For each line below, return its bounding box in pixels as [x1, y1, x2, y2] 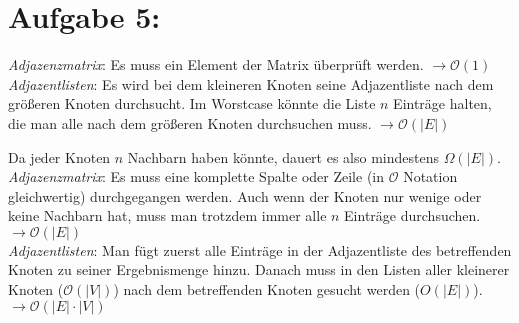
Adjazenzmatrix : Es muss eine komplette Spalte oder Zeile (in [8, 166, 385, 187]
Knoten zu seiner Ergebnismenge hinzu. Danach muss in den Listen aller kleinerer [8, 259, 510, 280]
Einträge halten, [393, 93, 492, 114]
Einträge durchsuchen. [344, 205, 481, 226]
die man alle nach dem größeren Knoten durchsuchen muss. [8, 112, 372, 133]
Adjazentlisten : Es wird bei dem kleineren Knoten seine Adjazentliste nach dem [8, 73, 494, 94]
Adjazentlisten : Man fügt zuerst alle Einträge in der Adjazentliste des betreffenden [8, 239, 512, 260]
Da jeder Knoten [8, 146, 111, 167]
